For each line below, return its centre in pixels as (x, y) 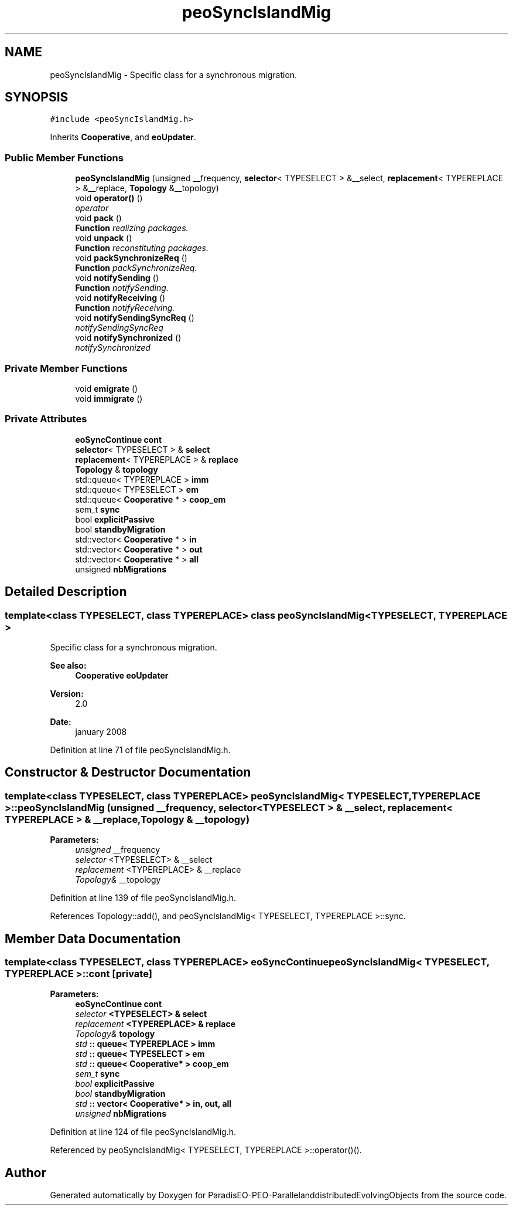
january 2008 (101, 731)
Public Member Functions (64, 157)
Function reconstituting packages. (142, 248)
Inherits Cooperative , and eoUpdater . (123, 137)
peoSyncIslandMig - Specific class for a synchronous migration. (174, 74)
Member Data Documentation (93, 938)
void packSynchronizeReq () (131, 258)
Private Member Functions (66, 368)
